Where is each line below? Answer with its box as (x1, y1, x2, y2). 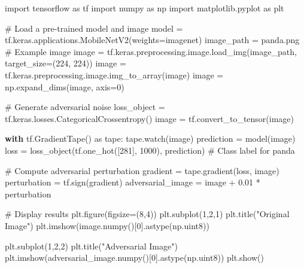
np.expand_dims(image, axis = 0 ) (5, 80, 124, 93)
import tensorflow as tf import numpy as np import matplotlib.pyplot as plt (5, 2, 284, 14)
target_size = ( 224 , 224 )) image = (5, 57, 126, 69)
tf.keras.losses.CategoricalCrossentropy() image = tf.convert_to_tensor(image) (5, 112, 294, 124)
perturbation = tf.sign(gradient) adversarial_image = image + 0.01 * (5, 176, 260, 188)
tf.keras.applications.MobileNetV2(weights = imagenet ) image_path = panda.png (5, 33, 300, 46)
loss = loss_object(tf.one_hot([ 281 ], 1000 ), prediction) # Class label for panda (5, 144, 295, 156)
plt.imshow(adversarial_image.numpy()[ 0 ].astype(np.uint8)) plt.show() (5, 251, 264, 264)
